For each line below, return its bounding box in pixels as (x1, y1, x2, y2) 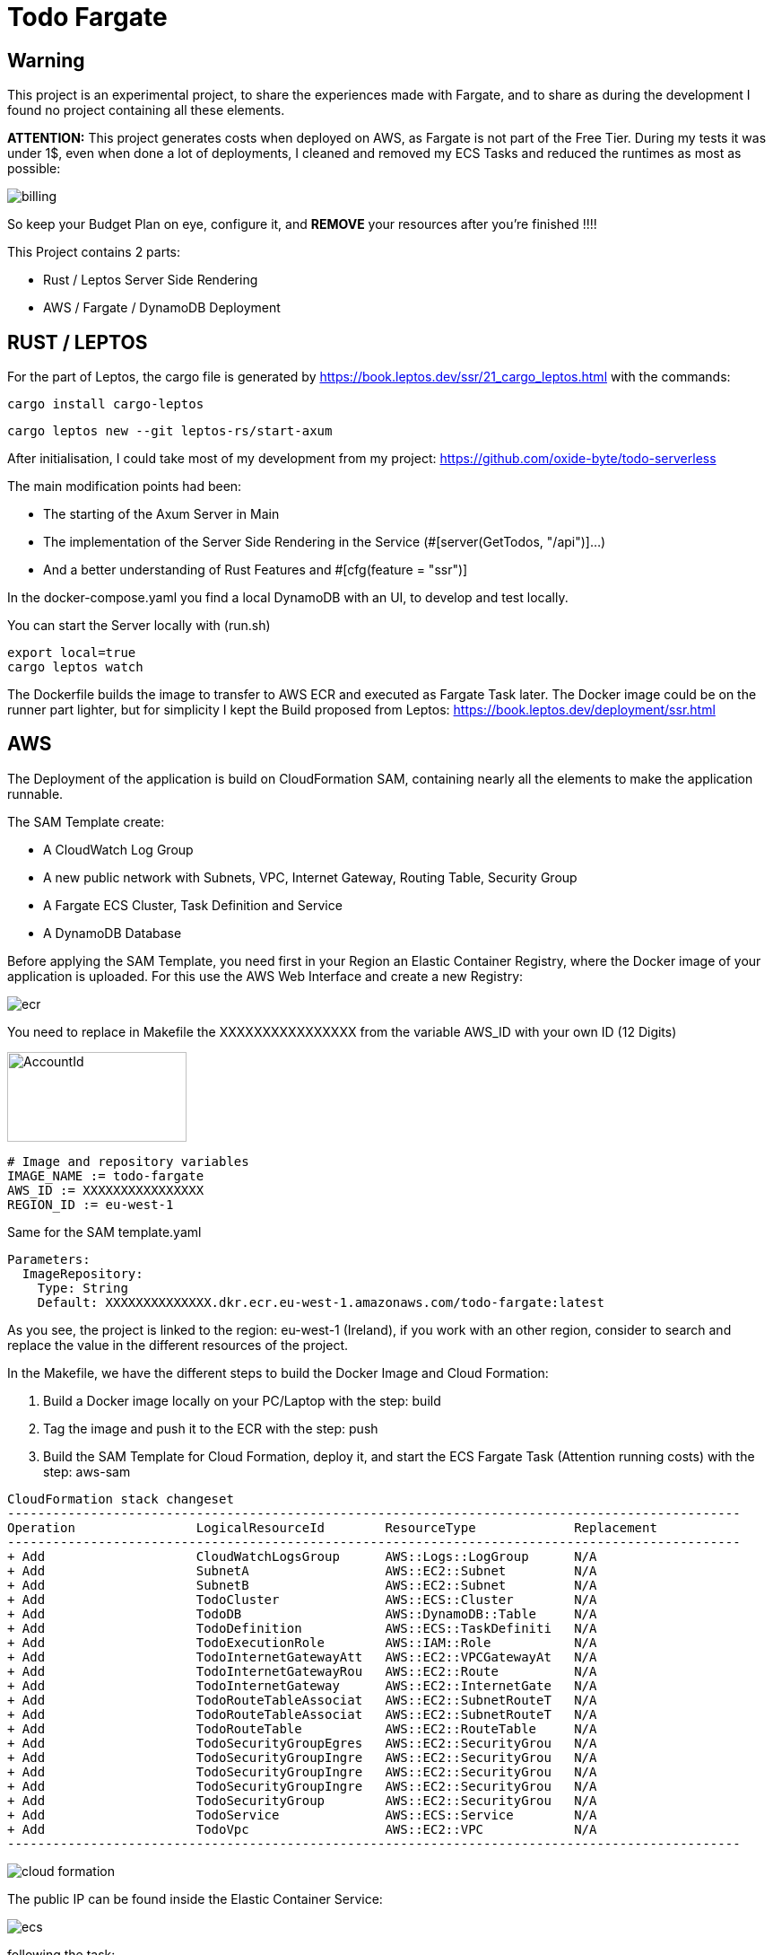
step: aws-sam (43, 1463, 131, 1479)
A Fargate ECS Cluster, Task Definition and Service (43, 897, 343, 913)
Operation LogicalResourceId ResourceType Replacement (7, 1520, 657, 1535)
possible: (7, 161, 61, 177)
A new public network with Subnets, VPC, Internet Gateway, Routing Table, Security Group (43, 869, 578, 885)
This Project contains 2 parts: (7, 244, 181, 260)
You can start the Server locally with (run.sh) (7, 618, 271, 634)
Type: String (37, 1280, 128, 1295)
